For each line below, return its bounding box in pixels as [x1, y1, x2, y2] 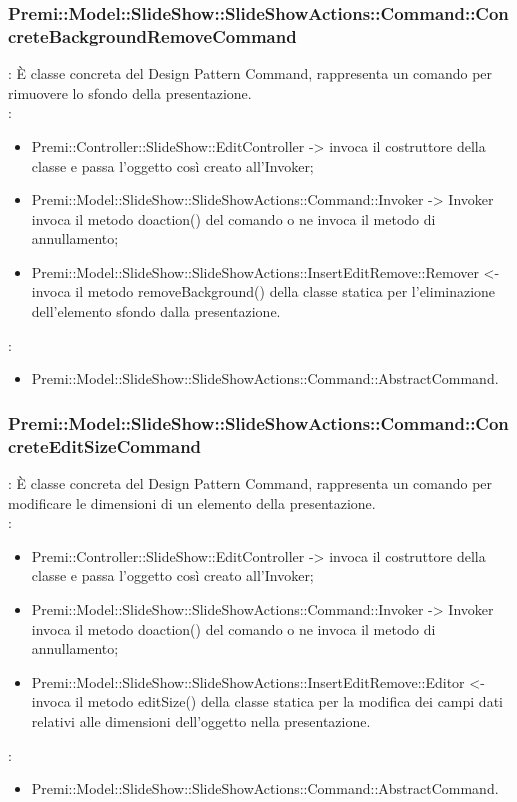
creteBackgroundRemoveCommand [8, 23, 297, 48]
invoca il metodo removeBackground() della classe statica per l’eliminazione [31, 281, 496, 302]
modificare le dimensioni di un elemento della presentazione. [8, 492, 376, 513]
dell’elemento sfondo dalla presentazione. [31, 301, 281, 322]
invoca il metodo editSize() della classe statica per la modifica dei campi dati [31, 691, 503, 712]
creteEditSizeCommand [8, 433, 202, 458]
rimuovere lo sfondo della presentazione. [8, 82, 252, 103]
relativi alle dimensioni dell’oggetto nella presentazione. [31, 710, 371, 731]
